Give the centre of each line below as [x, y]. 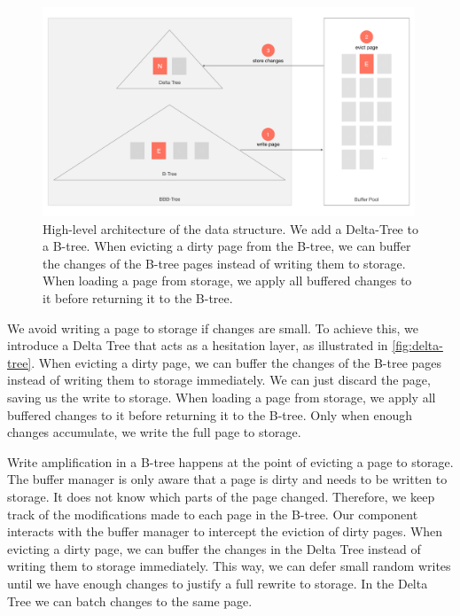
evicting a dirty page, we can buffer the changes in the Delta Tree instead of [214, 548]
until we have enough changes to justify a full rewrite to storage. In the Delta [218, 583]
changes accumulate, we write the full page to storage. [154, 432]
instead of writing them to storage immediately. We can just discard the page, [219, 380]
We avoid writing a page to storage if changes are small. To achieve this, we [213, 327]
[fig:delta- [417, 345]
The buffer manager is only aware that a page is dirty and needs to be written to [227, 479]
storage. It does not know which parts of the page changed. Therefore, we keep [221, 497]
